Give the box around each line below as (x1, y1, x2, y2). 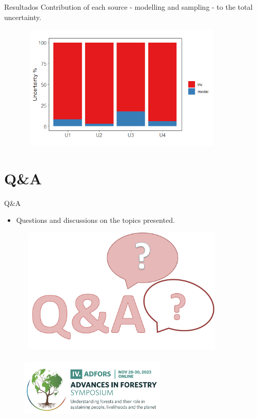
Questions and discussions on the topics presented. (16, 215, 175, 225)
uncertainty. (4, 11, 42, 22)
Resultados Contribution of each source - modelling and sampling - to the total (4, 2, 253, 12)
